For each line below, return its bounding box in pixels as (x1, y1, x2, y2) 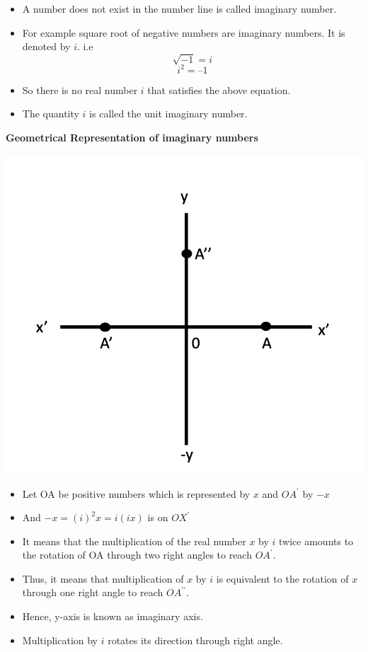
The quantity (22, 106, 79, 121)
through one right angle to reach (22, 585, 163, 600)
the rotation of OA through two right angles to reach (22, 547, 252, 562)
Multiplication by (22, 632, 98, 647)
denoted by (22, 39, 71, 54)
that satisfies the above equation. (147, 82, 291, 97)
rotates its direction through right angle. (108, 632, 283, 647)
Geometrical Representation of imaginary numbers (6, 130, 258, 145)
